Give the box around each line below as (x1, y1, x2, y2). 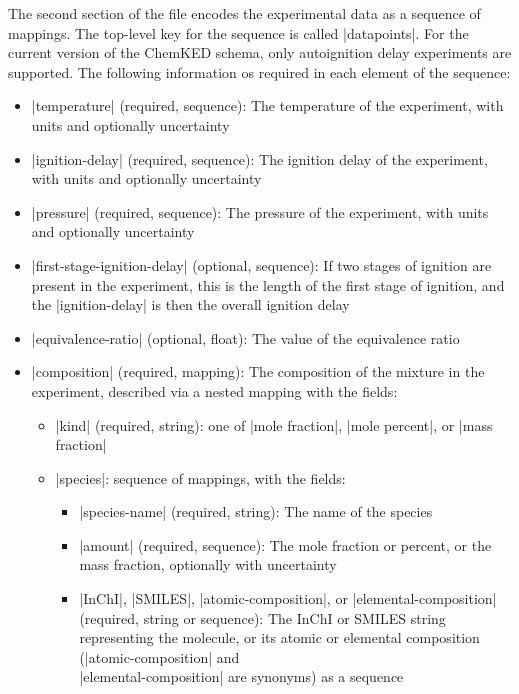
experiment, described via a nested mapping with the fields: (31, 380, 398, 401)
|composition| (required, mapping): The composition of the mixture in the (31, 361, 485, 382)
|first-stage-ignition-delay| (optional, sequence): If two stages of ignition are (31, 254, 492, 275)
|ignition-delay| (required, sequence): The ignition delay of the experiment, (31, 148, 488, 169)
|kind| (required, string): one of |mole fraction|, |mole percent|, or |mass (55, 414, 493, 435)
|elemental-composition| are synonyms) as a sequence (79, 666, 404, 687)
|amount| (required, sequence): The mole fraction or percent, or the (79, 534, 492, 555)
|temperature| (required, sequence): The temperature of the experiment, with (31, 95, 504, 116)
